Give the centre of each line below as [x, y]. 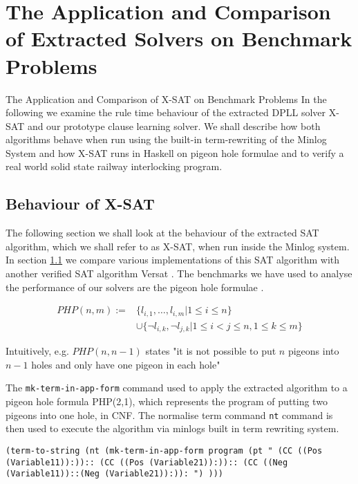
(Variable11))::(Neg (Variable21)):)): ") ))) [114, 474]
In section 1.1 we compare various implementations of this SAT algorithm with [173, 260]
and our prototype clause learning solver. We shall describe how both [174, 125]
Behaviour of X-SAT [80, 204]
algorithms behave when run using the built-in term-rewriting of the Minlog [166, 139]
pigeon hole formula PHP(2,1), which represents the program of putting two [167, 401]
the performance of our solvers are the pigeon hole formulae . [135, 287]
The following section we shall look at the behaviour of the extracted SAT [162, 233]
